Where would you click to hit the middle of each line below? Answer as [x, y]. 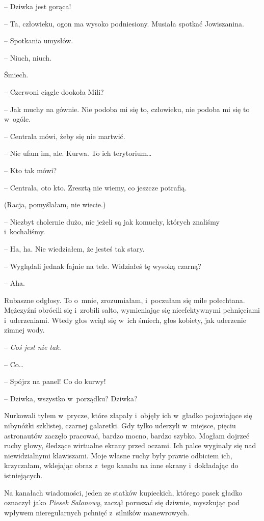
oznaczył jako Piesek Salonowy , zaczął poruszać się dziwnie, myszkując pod [122, 502]
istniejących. [23, 475]
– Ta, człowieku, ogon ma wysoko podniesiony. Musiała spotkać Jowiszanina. [124, 23]
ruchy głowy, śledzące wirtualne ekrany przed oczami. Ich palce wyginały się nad [130, 445]
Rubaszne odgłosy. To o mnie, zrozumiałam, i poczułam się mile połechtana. [125, 300]
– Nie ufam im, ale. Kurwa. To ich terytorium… [78, 153]
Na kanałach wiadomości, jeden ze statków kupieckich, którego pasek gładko [123, 492]
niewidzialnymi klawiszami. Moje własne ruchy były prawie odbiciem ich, [118, 455]
